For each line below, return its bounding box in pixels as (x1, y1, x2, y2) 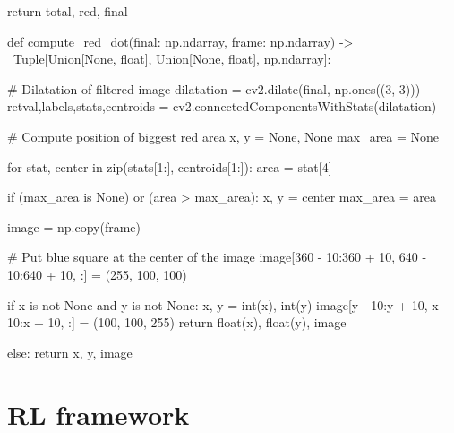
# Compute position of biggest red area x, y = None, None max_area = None (7, 126, 440, 145)
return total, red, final (7, 2, 128, 20)
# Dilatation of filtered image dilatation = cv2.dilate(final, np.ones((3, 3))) (7, 79, 421, 98)
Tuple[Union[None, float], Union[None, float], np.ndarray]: (13, 49, 331, 68)
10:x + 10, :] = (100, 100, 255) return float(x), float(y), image (7, 313, 347, 332)
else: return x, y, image (7, 342, 133, 361)
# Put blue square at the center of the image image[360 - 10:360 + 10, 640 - (7, 247, 427, 266)
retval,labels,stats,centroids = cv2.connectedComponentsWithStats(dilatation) (7, 97, 437, 116)
